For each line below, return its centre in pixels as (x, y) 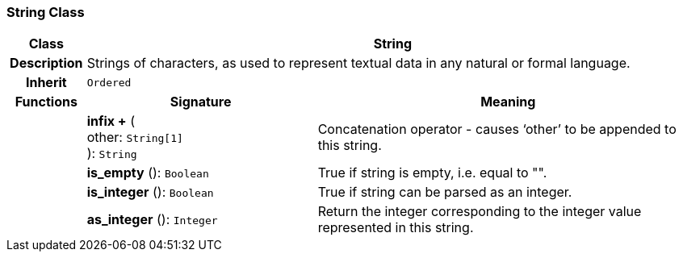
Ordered (109, 82)
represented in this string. (396, 228)
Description (46, 63)
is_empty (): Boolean (148, 173)
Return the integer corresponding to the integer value (480, 212)
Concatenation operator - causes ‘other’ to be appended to (497, 129)
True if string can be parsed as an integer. (445, 192)
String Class (46, 12)
